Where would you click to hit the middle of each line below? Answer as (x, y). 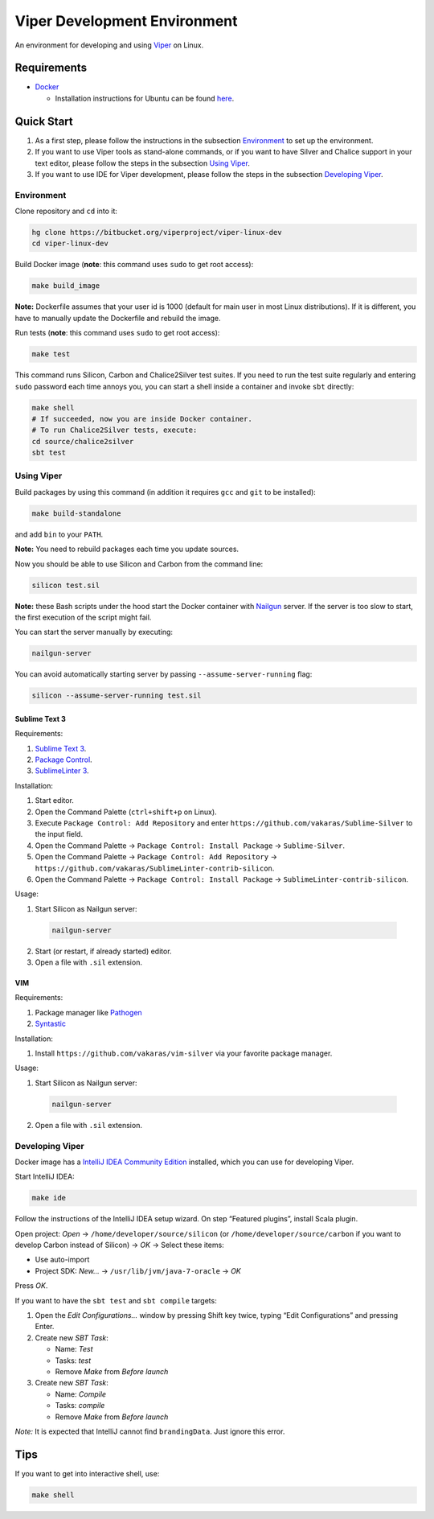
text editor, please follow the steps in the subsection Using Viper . (143, 163)
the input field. (59, 834)
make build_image (66, 286)
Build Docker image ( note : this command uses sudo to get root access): (134, 265)
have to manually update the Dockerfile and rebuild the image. (118, 318)
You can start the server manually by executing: (94, 632)
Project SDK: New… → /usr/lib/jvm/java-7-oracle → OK (138, 1270)
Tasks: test (73, 1361)
